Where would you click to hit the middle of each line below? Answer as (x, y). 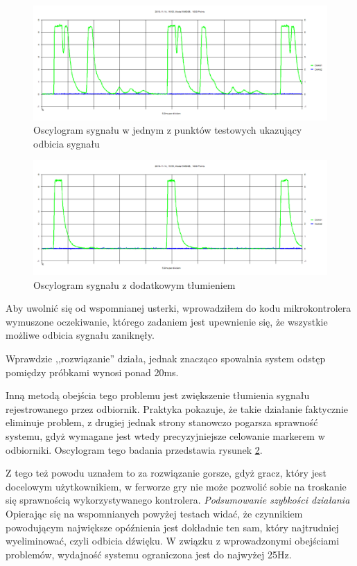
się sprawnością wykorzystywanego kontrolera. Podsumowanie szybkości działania (178, 500)
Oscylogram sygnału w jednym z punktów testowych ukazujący (168, 130)
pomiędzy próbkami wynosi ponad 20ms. (92, 372)
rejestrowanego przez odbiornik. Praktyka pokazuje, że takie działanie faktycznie (177, 408)
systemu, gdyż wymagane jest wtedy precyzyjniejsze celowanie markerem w (165, 435)
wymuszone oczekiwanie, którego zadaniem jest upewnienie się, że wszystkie (167, 321)
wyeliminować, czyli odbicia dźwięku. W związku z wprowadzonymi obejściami (173, 541)
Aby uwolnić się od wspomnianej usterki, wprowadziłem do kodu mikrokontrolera (178, 308)
